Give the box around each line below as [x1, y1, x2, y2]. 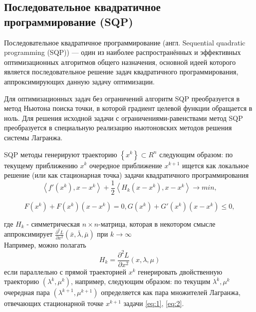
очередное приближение [89, 160, 162, 170]
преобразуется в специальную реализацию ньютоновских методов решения [4, 122, 232, 133]
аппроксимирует [4, 229, 53, 239]
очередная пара [4, 287, 50, 298]
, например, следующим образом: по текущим [71, 276, 211, 287]
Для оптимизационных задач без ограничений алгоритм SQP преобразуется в [4, 93, 240, 103]
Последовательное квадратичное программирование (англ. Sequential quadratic [4, 37, 246, 47]
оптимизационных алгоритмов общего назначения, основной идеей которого [4, 56, 236, 67]
